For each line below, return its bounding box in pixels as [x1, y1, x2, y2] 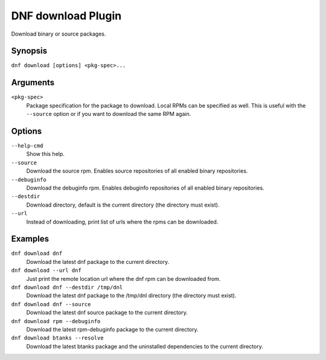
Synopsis [11, 46, 48, 56]
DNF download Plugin [11, 9, 122, 22]
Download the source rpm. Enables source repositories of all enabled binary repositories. [26, 167, 248, 175]
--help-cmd [11, 143, 43, 149]
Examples [11, 234, 50, 244]
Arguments [11, 77, 55, 88]
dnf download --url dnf [11, 267, 81, 274]
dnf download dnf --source [11, 301, 91, 307]
